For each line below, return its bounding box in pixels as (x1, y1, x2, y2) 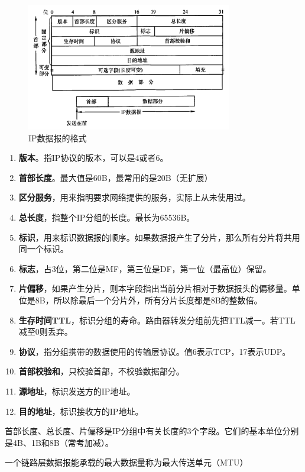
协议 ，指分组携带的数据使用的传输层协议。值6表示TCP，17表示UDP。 (18, 345, 291, 357)
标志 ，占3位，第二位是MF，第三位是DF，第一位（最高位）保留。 (18, 262, 271, 274)
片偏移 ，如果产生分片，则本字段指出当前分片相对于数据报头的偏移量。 (18, 282, 292, 295)
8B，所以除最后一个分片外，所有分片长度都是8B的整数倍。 (35, 293, 262, 306)
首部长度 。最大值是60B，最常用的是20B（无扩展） (18, 171, 213, 183)
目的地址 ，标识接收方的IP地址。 (18, 405, 144, 417)
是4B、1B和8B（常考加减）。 (5, 436, 113, 448)
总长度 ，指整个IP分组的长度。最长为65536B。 (18, 211, 195, 223)
